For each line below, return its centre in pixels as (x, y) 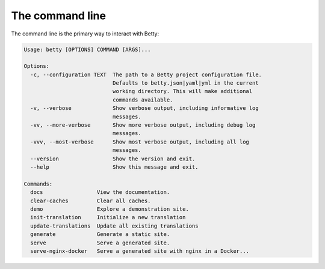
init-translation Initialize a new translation (108, 217)
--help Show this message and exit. (114, 167)
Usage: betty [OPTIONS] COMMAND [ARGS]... (87, 49)
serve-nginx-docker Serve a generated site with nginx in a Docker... (140, 251)
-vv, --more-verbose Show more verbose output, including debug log (143, 125)
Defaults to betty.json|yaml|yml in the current (185, 83)
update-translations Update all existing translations (114, 226)
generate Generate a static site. (100, 234)
